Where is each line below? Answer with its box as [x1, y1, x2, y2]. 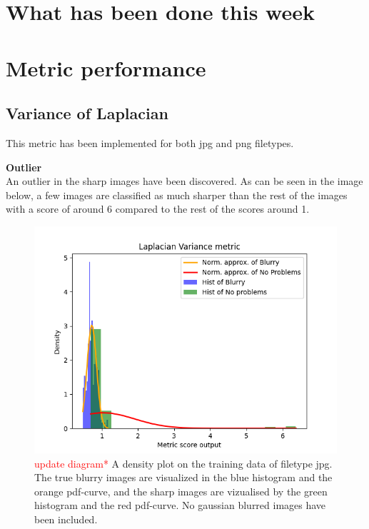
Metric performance [6, 53, 206, 82]
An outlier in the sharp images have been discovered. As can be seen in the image [6, 173, 363, 188]
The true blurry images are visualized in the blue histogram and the [34, 470, 333, 485]
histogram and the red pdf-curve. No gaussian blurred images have [34, 498, 326, 513]
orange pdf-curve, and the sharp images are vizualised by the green [34, 483, 328, 498]
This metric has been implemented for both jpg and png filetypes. [6, 135, 294, 150]
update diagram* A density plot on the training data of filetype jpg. [34, 455, 333, 470]
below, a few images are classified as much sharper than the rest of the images [6, 187, 348, 202]
